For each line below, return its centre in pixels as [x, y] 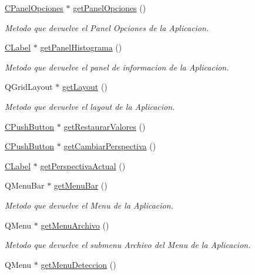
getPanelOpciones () [110, 8]
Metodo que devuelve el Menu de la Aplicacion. [89, 205]
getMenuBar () [80, 185]
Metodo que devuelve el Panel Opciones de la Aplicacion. [107, 27]
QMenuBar [25, 185]
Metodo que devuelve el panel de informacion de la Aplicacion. [117, 67]
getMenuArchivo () [75, 225]
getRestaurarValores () [105, 126]
